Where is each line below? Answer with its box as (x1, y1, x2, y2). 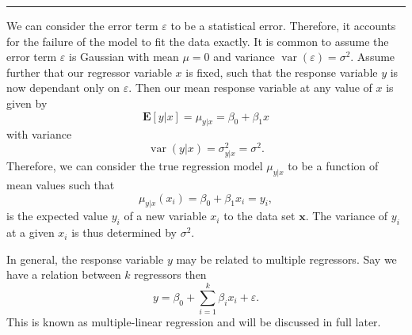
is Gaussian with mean (69, 48, 179, 65)
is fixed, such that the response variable (185, 63, 378, 80)
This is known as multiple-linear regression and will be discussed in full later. (6, 314, 381, 330)
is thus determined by (71, 224, 177, 241)
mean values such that (6, 176, 115, 192)
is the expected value (6, 207, 109, 224)
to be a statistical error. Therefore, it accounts (170, 17, 396, 33)
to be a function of (288, 158, 379, 174)
